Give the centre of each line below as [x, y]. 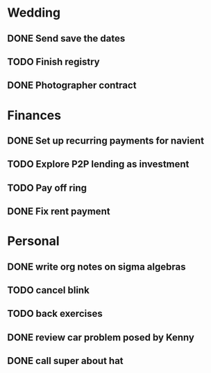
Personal [34, 241]
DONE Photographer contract [72, 86]
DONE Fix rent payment [59, 212]
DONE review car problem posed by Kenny [101, 337]
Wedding [34, 13]
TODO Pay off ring [47, 188]
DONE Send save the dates [66, 38]
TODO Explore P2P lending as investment [98, 164]
